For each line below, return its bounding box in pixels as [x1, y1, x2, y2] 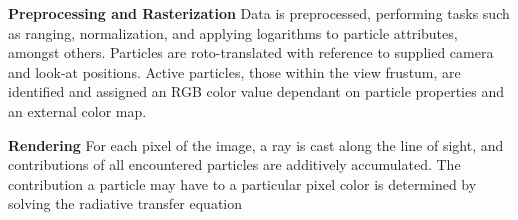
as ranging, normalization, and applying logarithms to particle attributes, [8, 22, 458, 43]
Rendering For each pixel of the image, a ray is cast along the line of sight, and [8, 134, 504, 155]
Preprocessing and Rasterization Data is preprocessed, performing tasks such [8, 3, 510, 23]
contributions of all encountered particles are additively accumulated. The [8, 154, 461, 175]
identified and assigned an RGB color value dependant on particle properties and [8, 81, 504, 102]
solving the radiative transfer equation [8, 193, 243, 214]
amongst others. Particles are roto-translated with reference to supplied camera [8, 42, 494, 63]
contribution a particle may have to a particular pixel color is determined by [8, 173, 477, 194]
